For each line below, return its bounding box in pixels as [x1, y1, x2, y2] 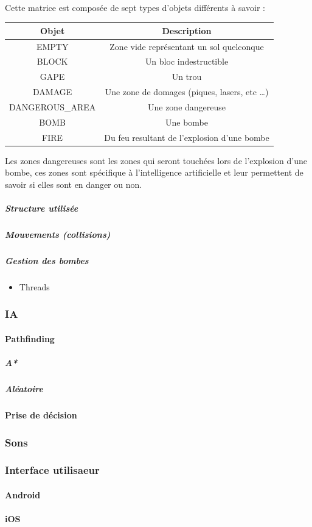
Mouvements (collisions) [5, 228, 111, 241]
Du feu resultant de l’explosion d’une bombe [104, 131, 269, 143]
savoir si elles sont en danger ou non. [5, 177, 142, 190]
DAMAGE [32, 85, 72, 98]
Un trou [172, 70, 202, 83]
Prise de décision [5, 409, 77, 421]
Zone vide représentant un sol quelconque [109, 40, 264, 52]
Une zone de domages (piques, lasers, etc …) [105, 85, 269, 98]
